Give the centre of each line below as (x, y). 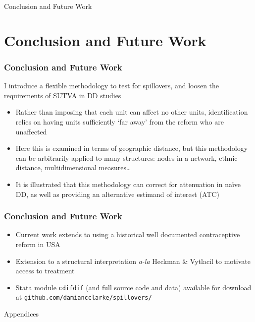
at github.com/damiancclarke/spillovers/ (84, 297)
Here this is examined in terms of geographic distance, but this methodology (132, 148)
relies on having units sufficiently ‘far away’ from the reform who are (120, 121)
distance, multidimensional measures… (73, 167)
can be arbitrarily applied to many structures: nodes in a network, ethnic (127, 158)
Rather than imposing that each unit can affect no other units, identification (132, 112)
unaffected (31, 131)
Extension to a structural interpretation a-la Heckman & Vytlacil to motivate (133, 261)
